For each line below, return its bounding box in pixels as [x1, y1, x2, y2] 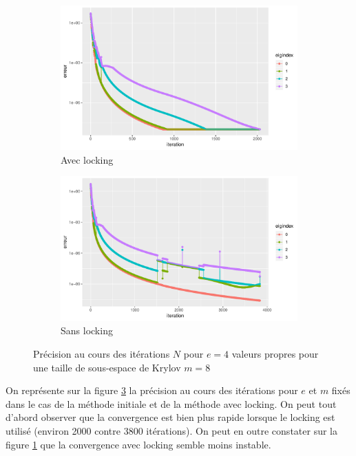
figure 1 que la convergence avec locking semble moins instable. [6, 437, 271, 451]
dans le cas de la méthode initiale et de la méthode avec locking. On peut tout [6, 396, 337, 411]
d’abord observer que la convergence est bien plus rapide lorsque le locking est [6, 410, 335, 424]
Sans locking [61, 323, 113, 338]
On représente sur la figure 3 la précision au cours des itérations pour [6, 383, 298, 398]
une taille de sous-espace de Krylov [33, 360, 181, 374]
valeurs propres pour [231, 346, 319, 360]
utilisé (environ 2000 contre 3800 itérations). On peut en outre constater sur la [6, 423, 337, 437]
